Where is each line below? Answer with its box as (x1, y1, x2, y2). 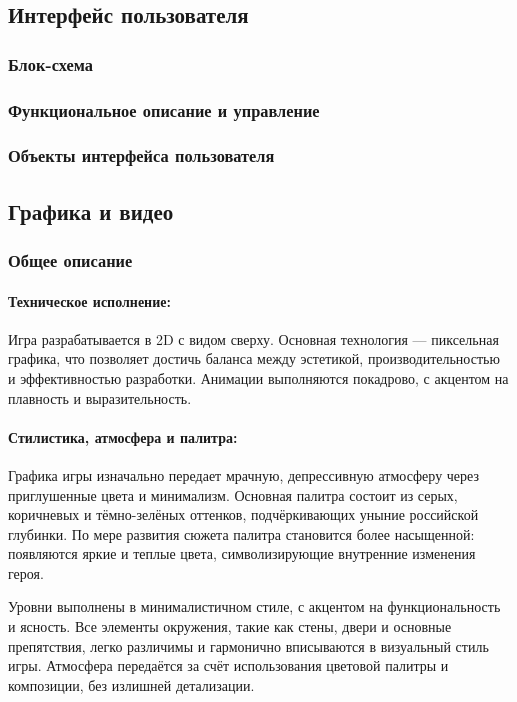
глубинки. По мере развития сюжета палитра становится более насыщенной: (8, 523, 475, 544)
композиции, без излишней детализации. (8, 674, 255, 695)
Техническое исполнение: (8, 290, 171, 311)
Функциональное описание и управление (8, 97, 320, 122)
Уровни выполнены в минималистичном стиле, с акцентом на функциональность (8, 596, 501, 617)
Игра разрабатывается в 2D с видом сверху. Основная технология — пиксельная (8, 328, 499, 349)
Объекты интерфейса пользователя (8, 143, 275, 168)
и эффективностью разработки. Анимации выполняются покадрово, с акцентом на (8, 367, 509, 388)
